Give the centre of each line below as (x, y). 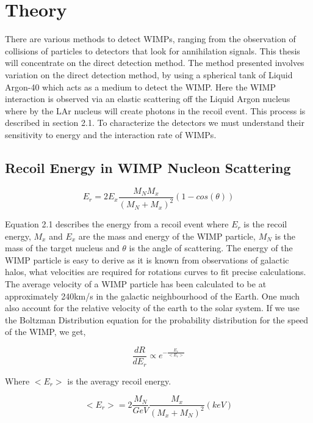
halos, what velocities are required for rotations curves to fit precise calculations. (156, 272)
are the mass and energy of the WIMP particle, (167, 236)
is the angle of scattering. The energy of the (211, 248)
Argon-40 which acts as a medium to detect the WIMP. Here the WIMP (140, 86)
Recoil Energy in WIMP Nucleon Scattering (148, 167)
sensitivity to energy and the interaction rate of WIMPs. (111, 134)
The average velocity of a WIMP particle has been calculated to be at (136, 284)
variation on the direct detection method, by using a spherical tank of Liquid (149, 74)
